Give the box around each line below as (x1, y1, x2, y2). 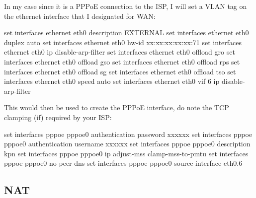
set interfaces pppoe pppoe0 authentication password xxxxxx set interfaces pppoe (4, 129, 253, 139)
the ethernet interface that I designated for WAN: (4, 10, 156, 21)
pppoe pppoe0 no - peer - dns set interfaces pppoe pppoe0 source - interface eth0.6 (4, 158, 243, 168)
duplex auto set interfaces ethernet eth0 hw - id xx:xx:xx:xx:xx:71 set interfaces (4, 37, 242, 47)
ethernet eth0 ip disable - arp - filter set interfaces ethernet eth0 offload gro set (4, 47, 235, 57)
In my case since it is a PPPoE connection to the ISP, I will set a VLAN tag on (4, 1, 247, 11)
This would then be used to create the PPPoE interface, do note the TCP (4, 102, 229, 113)
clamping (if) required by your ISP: (4, 112, 112, 122)
